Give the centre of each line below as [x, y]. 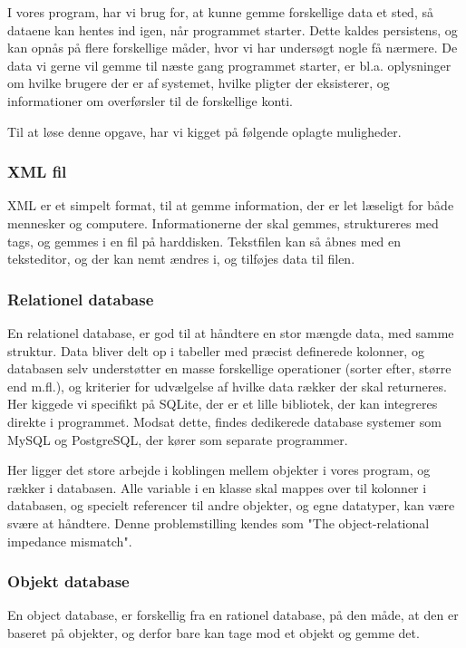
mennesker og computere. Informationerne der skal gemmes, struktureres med [223, 222]
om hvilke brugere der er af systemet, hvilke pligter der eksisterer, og [199, 83]
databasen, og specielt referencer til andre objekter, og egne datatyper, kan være [231, 505]
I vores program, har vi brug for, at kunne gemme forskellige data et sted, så [220, 12]
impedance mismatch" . [70, 541]
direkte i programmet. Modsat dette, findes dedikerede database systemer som [224, 421]
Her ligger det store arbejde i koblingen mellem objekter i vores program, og [219, 470]
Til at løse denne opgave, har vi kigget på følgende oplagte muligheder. [204, 131]
